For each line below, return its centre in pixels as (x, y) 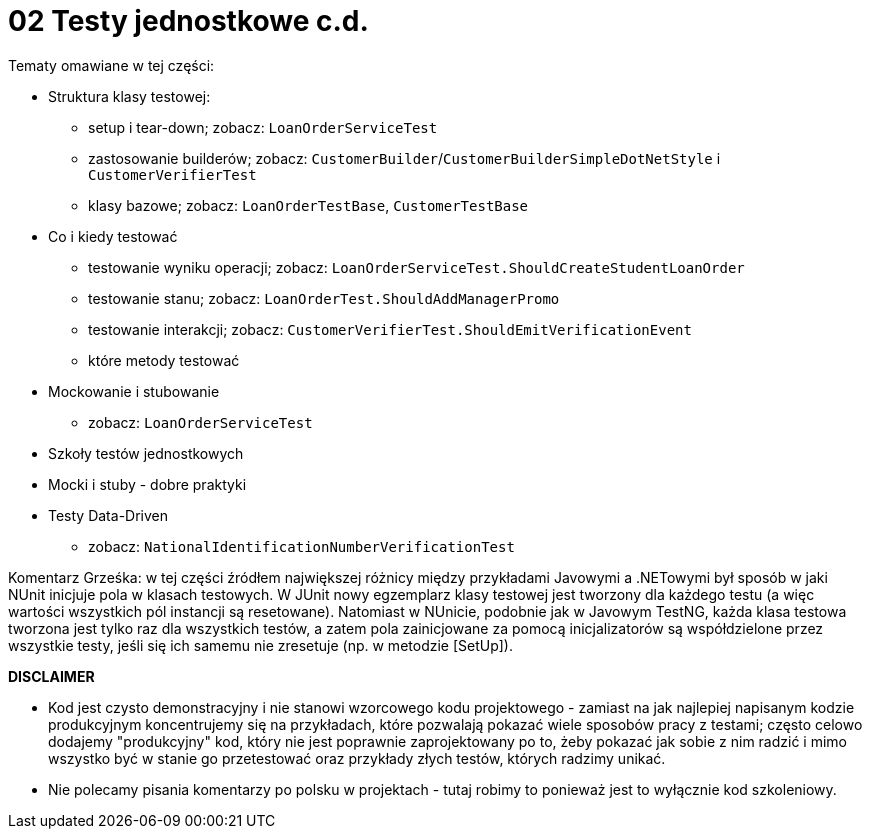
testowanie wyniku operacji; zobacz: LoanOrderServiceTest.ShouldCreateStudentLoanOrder (416, 267)
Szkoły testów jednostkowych (146, 453)
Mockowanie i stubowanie (134, 391)
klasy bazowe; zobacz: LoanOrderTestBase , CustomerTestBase (308, 205)
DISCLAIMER (51, 676)
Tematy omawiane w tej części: (111, 65)
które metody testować (164, 360)
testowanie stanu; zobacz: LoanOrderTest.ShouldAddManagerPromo (324, 298)
